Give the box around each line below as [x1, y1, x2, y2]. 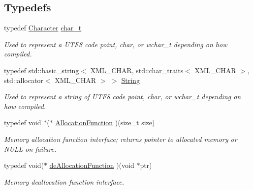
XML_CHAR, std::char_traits [90, 65, 184, 75]
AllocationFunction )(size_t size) [55, 117, 155, 128]
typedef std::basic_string [4, 65, 79, 75]
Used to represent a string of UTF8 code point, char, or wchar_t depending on [4, 91, 241, 102]
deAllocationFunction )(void [49, 160, 134, 170]
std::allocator [4, 75, 43, 85]
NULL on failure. [4, 143, 57, 154]
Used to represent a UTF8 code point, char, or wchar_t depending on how [4, 39, 227, 49]
